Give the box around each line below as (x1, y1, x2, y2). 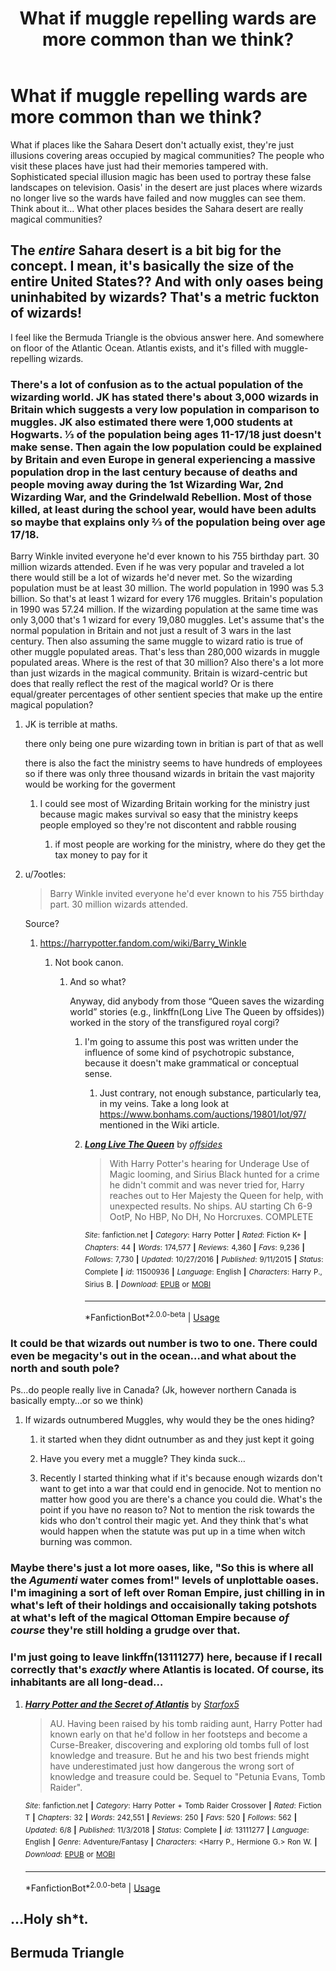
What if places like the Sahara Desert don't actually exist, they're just (10, 138, 294, 151)
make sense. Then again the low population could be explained (10, 440, 323, 454)
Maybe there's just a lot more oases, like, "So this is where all (10, 1561, 314, 1575)
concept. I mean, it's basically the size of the (10, 258, 295, 275)
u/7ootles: (24, 868, 67, 881)
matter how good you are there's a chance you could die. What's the (39, 1493, 323, 1506)
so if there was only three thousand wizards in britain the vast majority (24, 768, 315, 780)
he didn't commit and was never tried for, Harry (109, 1179, 305, 1191)
